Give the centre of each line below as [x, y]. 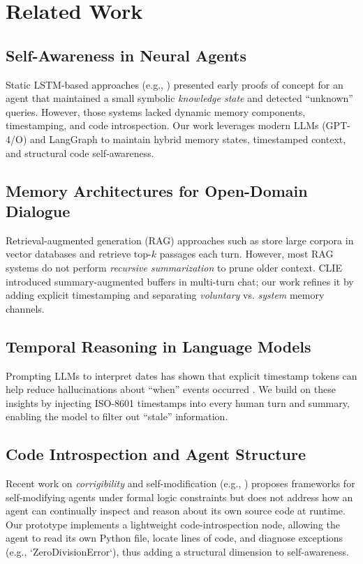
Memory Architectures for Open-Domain [157, 190]
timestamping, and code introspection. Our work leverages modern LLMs [162, 125]
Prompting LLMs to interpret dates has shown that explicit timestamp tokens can [181, 375]
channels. [25, 308]
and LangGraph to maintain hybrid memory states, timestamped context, [188, 139]
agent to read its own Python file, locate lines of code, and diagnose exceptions [175, 538]
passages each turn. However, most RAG [246, 254]
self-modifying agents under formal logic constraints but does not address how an [179, 497]
